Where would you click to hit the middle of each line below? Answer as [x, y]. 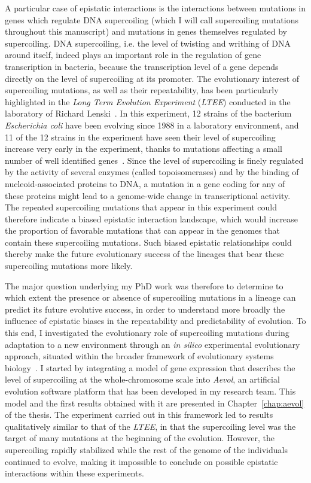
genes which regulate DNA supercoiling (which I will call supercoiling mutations [152, 19]
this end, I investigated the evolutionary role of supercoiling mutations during [147, 333]
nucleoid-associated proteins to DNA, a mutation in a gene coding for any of [145, 183]
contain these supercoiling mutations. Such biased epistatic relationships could [148, 242]
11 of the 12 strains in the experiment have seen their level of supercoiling [140, 137]
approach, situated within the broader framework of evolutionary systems [139, 356]
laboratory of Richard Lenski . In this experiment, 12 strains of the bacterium [148, 113]
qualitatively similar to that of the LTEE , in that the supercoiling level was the [150, 426]
